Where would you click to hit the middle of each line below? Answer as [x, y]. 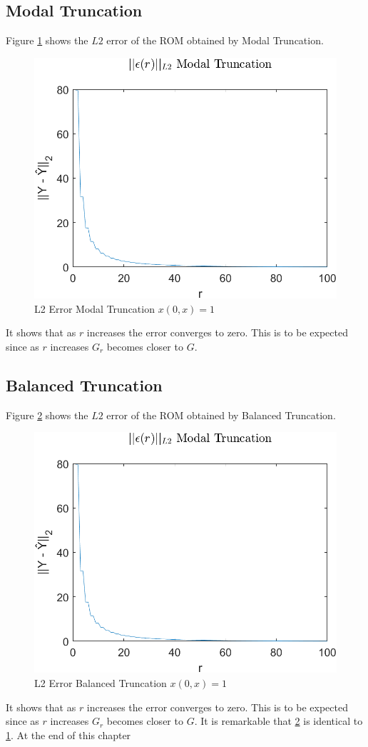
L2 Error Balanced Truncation [101, 682]
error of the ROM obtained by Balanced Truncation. [221, 415]
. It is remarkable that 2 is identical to [278, 721]
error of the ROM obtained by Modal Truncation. [215, 40]
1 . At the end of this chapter [68, 735]
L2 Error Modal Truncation [94, 308]
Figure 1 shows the [47, 40]
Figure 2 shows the [47, 415]
